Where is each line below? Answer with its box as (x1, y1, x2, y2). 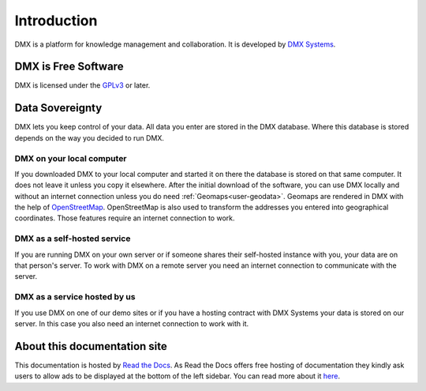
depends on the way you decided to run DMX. (14, 133, 165, 142)
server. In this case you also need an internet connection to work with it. (14, 318, 249, 328)
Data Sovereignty (14, 101, 103, 115)
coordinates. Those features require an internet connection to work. (14, 213, 236, 223)
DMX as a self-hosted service (14, 233, 131, 244)
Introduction (14, 12, 98, 29)
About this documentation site (14, 340, 167, 353)
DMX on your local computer (14, 152, 127, 164)
